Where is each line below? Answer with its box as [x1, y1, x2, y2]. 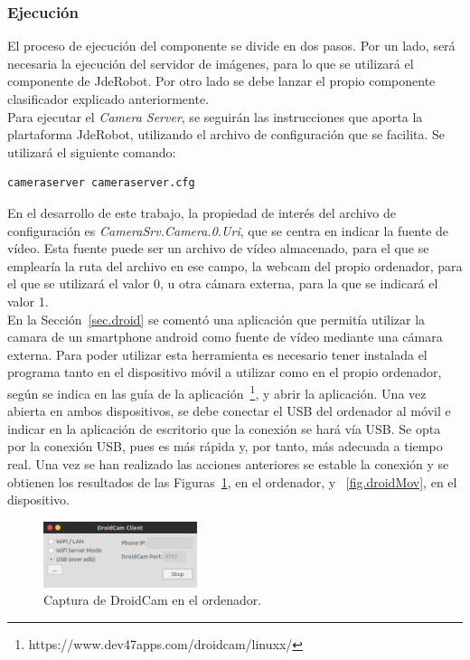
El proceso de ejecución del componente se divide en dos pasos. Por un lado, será [7, 36, 456, 55]
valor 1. [7, 291, 49, 310]
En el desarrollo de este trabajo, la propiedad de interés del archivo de [7, 203, 396, 222]
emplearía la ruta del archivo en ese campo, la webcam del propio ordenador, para [7, 256, 463, 275]
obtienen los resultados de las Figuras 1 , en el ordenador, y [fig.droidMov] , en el [7, 472, 457, 491]
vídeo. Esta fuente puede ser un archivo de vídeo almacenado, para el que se [7, 239, 429, 258]
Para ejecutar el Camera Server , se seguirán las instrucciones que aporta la [7, 107, 423, 126]
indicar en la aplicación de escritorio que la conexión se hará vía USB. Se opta [7, 419, 441, 438]
